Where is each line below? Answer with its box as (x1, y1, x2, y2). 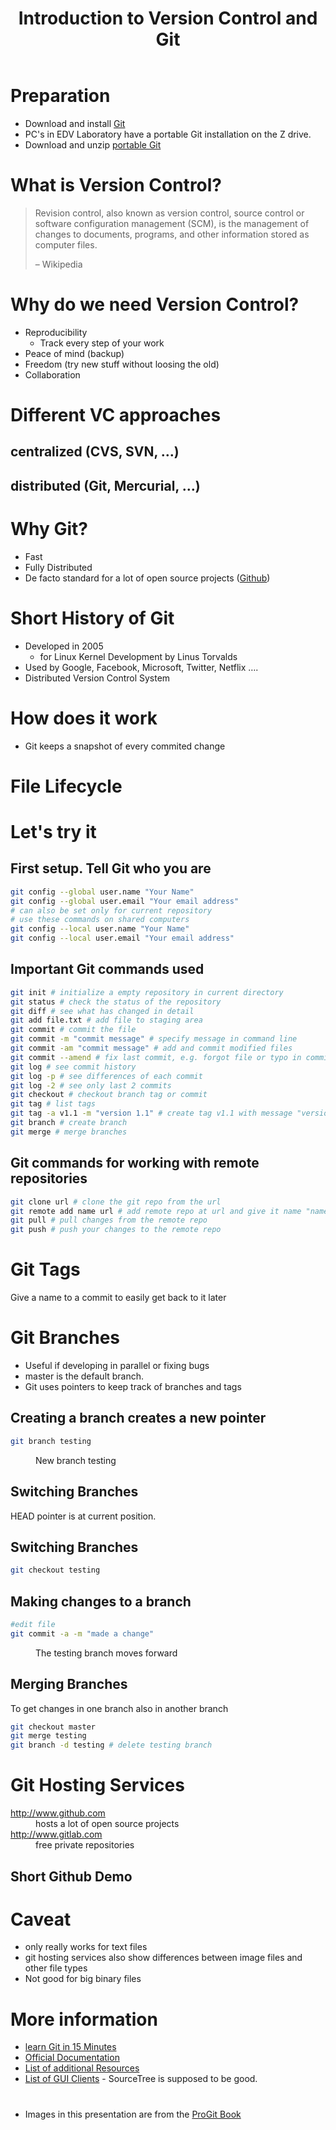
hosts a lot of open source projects (35, 1818, 180, 1830)
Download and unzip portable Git (24, 138, 162, 151)
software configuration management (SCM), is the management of (34, 217, 310, 229)
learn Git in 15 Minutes (24, 2041, 117, 2053)
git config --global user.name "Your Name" (10, 887, 195, 897)
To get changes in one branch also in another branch (10, 1702, 229, 1714)
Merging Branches (10, 1676, 128, 1693)
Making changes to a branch (10, 1593, 192, 1610)
